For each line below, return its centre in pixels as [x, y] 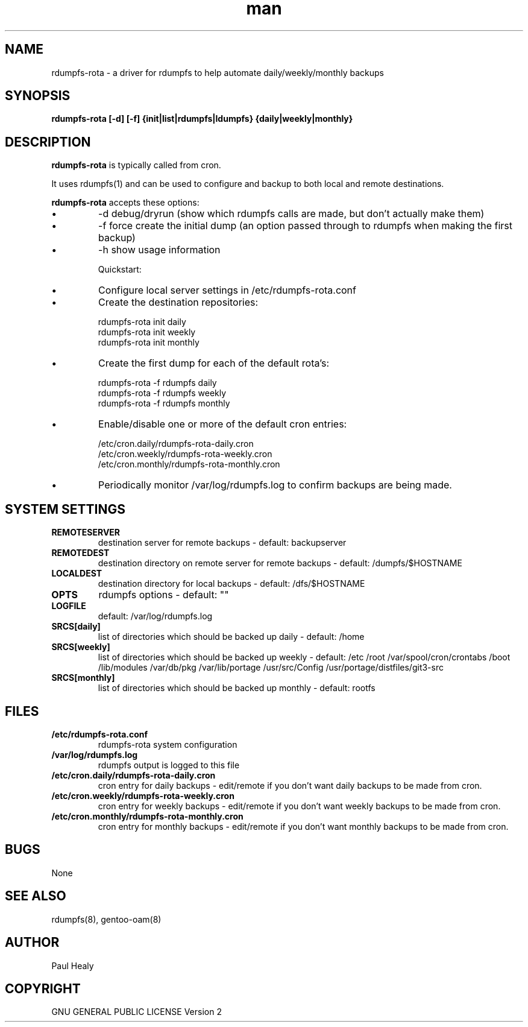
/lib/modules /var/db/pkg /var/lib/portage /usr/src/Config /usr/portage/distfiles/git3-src [271, 668]
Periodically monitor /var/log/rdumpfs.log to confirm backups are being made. [275, 485]
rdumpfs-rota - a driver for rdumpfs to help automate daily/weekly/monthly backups [218, 72]
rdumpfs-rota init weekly [147, 332]
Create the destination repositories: [178, 302]
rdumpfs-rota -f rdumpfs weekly [162, 393]
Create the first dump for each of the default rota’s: [214, 363]
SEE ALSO [36, 896]
